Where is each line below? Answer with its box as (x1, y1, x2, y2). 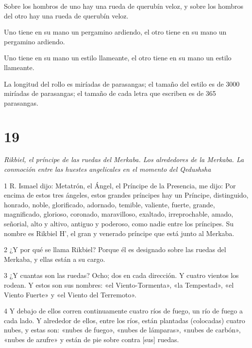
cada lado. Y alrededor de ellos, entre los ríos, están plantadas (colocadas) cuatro (4, 315, 245, 325)
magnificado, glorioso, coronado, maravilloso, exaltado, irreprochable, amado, (4, 209, 234, 219)
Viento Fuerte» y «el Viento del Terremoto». (4, 289, 136, 299)
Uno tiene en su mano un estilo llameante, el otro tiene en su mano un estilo (4, 53, 232, 63)
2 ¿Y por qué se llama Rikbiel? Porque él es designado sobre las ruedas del (4, 244, 226, 255)
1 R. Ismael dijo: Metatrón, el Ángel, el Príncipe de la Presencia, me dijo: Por (4, 180, 236, 190)
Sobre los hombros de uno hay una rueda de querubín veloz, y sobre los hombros (4, 1, 243, 11)
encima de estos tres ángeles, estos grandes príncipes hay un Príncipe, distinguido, (4, 190, 249, 200)
